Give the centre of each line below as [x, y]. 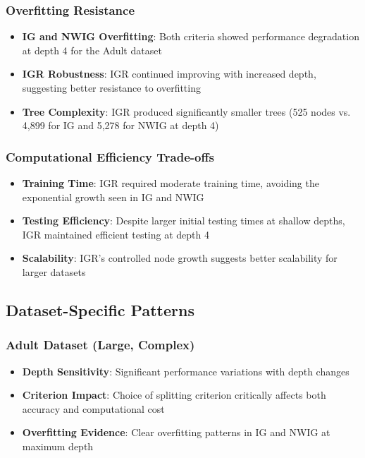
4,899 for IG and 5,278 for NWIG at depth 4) [120, 125]
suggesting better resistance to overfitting [111, 88]
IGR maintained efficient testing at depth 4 [116, 234]
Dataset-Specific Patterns [100, 309]
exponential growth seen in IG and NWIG [113, 197]
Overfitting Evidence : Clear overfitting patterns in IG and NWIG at [176, 432]
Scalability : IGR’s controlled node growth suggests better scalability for [180, 258]
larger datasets [54, 271]
